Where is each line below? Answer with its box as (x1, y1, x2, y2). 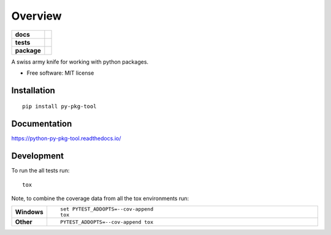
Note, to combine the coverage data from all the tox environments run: (11, 195, 189, 202)
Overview (11, 9, 62, 23)
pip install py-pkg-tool (22, 103, 97, 110)
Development (11, 151, 64, 162)
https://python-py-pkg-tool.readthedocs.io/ (11, 135, 121, 142)
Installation (11, 85, 55, 95)
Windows (15, 208, 44, 217)
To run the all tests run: (11, 167, 70, 174)
